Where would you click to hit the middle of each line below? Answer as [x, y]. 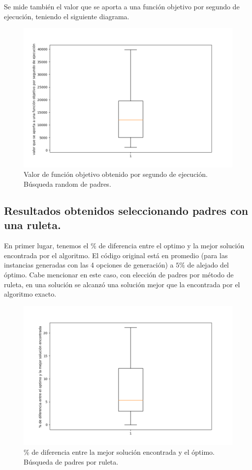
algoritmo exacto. [30, 294]
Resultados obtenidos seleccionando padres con [126, 211]
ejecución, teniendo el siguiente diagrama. [67, 16]
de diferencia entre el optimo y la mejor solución [172, 246]
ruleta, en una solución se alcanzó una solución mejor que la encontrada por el [122, 284]
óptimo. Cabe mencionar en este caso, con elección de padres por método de [119, 274]
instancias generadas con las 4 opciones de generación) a [89, 265]
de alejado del [208, 265]
